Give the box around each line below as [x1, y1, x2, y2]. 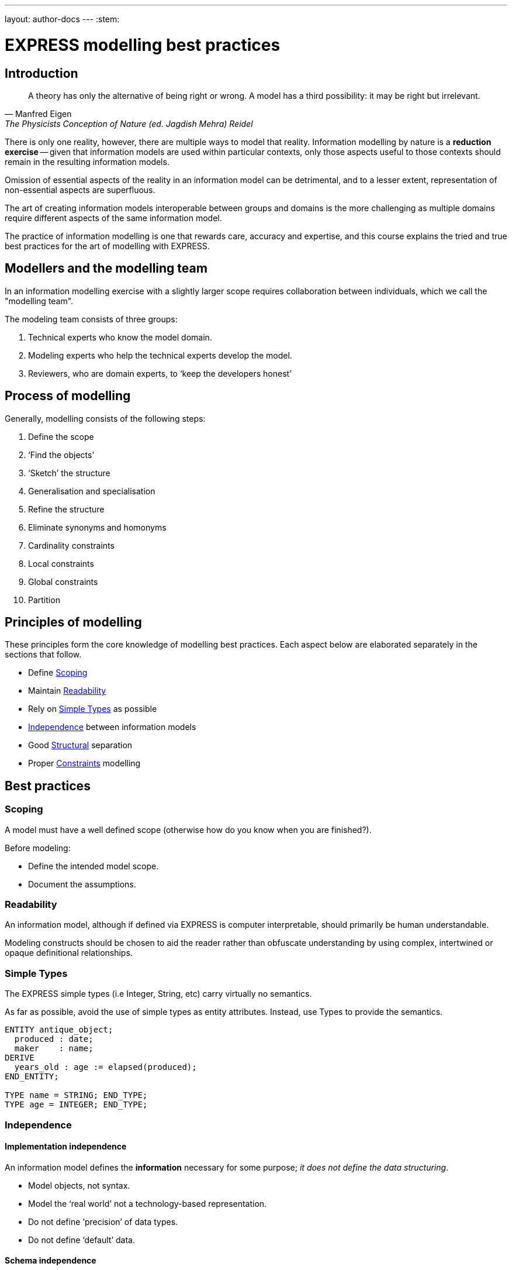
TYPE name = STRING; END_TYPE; [5, 1090, 148, 1100]
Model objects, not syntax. [28, 1180, 130, 1190]
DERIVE [5, 1053, 34, 1063]
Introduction [5, 66, 78, 81]
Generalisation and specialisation [28, 486, 155, 496]
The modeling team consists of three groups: [5, 314, 178, 324]
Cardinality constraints [28, 540, 115, 550]
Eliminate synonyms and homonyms [28, 522, 167, 532]
